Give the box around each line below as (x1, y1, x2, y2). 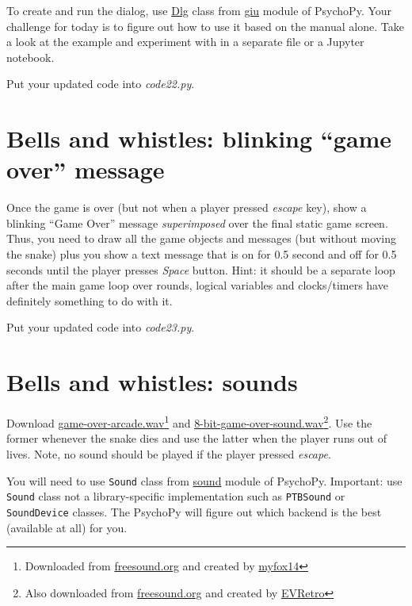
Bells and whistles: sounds (6, 366, 298, 398)
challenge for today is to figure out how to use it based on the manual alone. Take (6, 17, 404, 34)
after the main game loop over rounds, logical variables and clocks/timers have (6, 277, 388, 293)
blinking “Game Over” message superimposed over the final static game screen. (6, 214, 388, 231)
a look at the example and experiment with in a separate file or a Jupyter (6, 33, 364, 50)
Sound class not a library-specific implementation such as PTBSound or (6, 488, 345, 504)
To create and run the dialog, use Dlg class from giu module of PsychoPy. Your (6, 2, 392, 18)
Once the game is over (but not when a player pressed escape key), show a (6, 199, 367, 216)
